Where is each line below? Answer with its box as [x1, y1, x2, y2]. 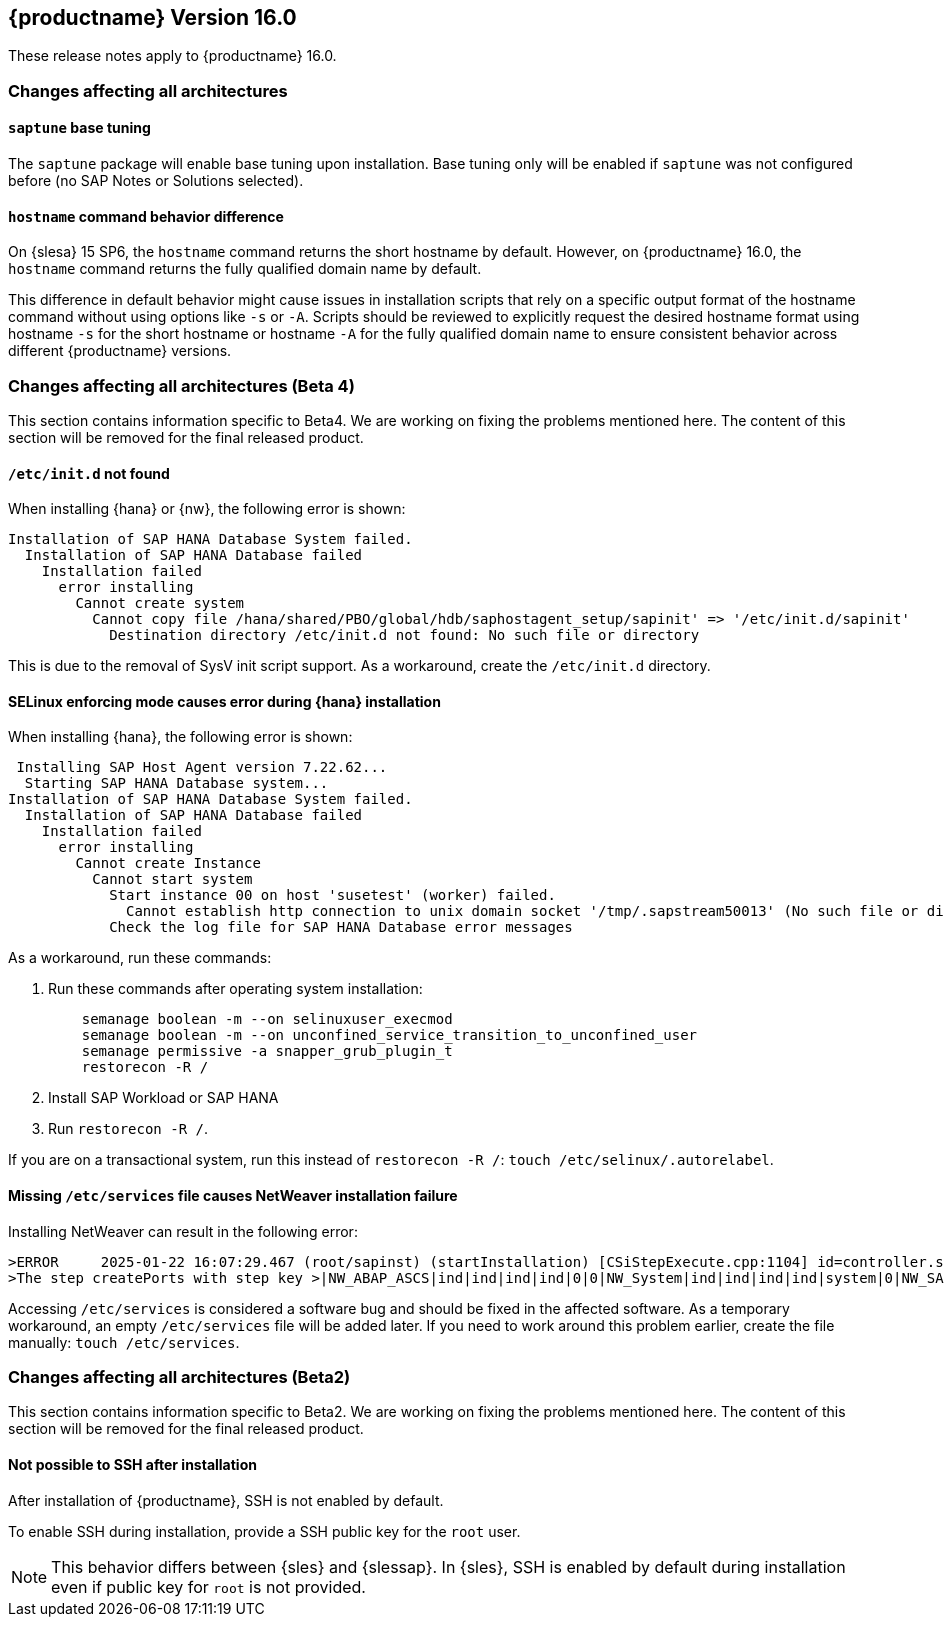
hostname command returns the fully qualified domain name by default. [8, 260, 482, 278]
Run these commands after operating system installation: [48, 980, 423, 998]
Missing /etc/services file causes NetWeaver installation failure [8, 1187, 458, 1205]
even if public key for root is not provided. [51, 1576, 366, 1597]
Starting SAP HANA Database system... [24, 775, 329, 792]
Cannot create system [75, 595, 245, 612]
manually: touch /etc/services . [8, 1333, 240, 1351]
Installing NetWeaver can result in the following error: [8, 1222, 358, 1240]
